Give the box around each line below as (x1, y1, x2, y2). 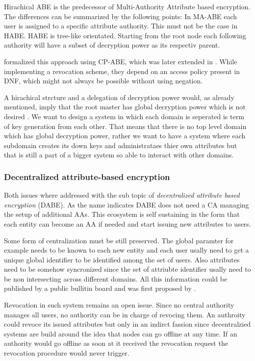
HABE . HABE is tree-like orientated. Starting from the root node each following (4, 30, 246, 40)
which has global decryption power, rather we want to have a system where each (4, 130, 246, 141)
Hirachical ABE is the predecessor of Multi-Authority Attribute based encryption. (4, 1, 251, 11)
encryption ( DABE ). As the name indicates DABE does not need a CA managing (4, 199, 249, 209)
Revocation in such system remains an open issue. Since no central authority (4, 300, 234, 310)
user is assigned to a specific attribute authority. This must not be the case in (4, 21, 237, 31)
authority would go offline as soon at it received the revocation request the (4, 338, 228, 348)
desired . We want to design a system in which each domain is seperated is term (4, 111, 244, 121)
